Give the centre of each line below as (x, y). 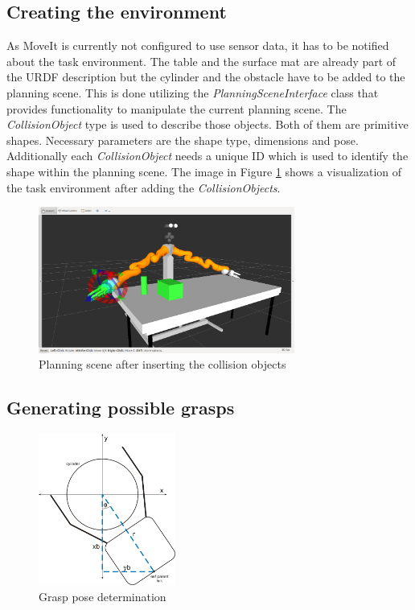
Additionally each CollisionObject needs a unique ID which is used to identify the (207, 156)
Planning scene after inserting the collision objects (162, 364)
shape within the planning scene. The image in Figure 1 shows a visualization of (204, 171)
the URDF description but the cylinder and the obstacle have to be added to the (206, 77)
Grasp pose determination (103, 596)
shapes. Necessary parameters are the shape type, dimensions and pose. (183, 140)
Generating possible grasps (121, 408)
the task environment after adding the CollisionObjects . (144, 187)
